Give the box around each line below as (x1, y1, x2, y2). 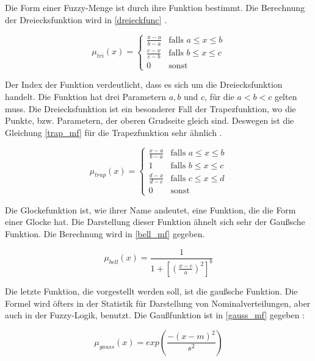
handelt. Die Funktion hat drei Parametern (5, 90, 167, 103)
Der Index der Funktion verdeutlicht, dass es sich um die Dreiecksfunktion (5, 78, 283, 91)
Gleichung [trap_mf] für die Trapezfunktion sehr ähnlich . (5, 126, 222, 138)
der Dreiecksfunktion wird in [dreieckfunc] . (5, 13, 167, 26)
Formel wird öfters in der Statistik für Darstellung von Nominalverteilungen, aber (5, 296, 311, 309)
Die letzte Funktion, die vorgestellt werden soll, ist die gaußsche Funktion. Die (5, 284, 298, 297)
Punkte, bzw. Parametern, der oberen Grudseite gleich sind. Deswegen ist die (5, 114, 294, 127)
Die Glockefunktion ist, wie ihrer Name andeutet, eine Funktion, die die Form (5, 203, 296, 216)
